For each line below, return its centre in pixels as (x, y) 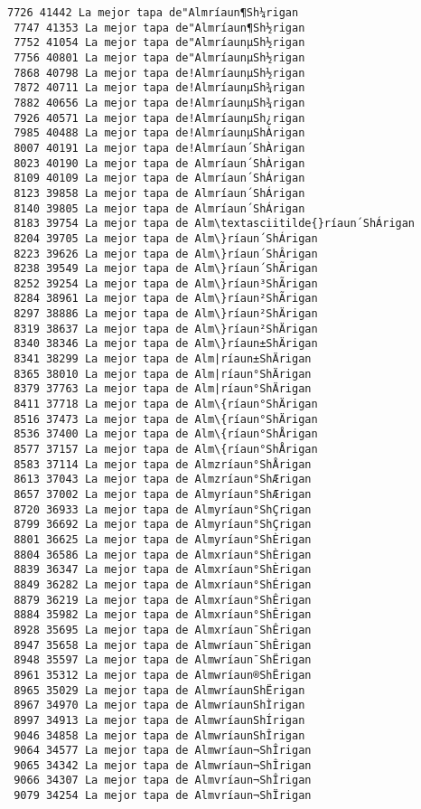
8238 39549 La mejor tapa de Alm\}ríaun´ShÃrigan (166, 269)
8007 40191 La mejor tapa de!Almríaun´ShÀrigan (159, 148)
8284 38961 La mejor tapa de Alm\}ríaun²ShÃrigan (166, 299)
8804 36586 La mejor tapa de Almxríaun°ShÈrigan (163, 555)
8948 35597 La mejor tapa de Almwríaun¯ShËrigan (163, 660)
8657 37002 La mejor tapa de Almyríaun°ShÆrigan (163, 494)
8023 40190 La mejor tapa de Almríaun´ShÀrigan (159, 163)
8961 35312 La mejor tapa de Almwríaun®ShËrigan (163, 675)
